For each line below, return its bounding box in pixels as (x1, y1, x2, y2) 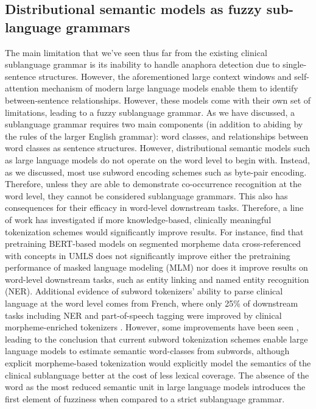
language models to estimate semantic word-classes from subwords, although (5, 344, 290, 357)
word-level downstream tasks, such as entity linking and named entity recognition (5, 272, 309, 285)
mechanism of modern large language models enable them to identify (41, 82, 298, 94)
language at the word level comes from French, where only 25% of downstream (5, 297, 298, 310)
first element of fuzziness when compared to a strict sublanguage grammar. (5, 392, 285, 405)
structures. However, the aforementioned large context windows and (38, 69, 292, 82)
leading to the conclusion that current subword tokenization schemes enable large (5, 332, 308, 345)
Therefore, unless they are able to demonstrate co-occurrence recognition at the (5, 177, 301, 190)
